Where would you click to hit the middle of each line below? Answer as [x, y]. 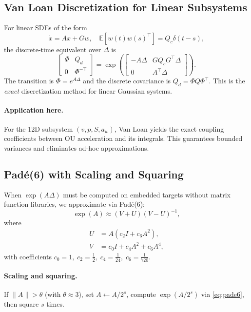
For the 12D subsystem [39, 128]
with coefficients [28, 256]
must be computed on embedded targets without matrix [147, 194]
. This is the [227, 81]
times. [55, 304]
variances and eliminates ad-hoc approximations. [77, 147]
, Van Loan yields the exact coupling [169, 128]
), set [86, 294]
